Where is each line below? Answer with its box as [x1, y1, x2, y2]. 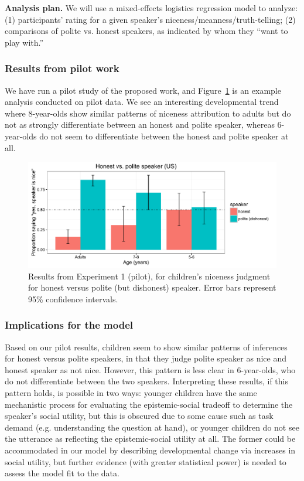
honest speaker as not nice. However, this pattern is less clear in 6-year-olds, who [5, 363, 296, 376]
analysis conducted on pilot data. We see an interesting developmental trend [5, 95, 279, 108]
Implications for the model [5, 318, 134, 332]
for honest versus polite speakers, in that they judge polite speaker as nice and [5, 352, 286, 364]
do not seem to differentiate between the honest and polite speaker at [39, 129, 289, 142]
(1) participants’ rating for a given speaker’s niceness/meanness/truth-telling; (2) [5, 13, 296, 25]
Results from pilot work [5, 61, 119, 76]
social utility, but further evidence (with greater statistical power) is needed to [5, 455, 286, 468]
